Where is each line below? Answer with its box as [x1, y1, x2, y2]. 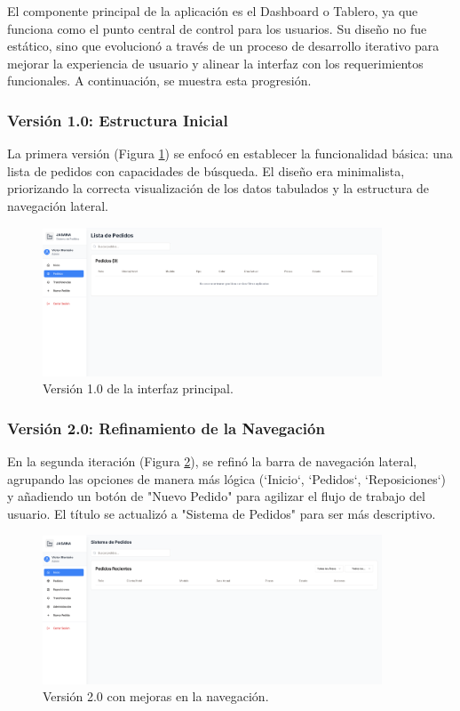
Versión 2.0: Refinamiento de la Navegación [7, 416, 325, 439]
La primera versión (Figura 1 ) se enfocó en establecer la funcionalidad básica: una [7, 144, 453, 163]
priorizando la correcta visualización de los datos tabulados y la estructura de [7, 179, 430, 198]
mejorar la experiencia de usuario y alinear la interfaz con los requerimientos [7, 53, 424, 72]
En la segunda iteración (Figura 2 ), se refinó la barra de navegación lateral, [7, 452, 417, 471]
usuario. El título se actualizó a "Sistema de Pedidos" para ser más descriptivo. [7, 504, 436, 522]
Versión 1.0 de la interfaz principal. [43, 379, 234, 398]
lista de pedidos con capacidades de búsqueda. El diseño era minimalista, [7, 161, 405, 180]
